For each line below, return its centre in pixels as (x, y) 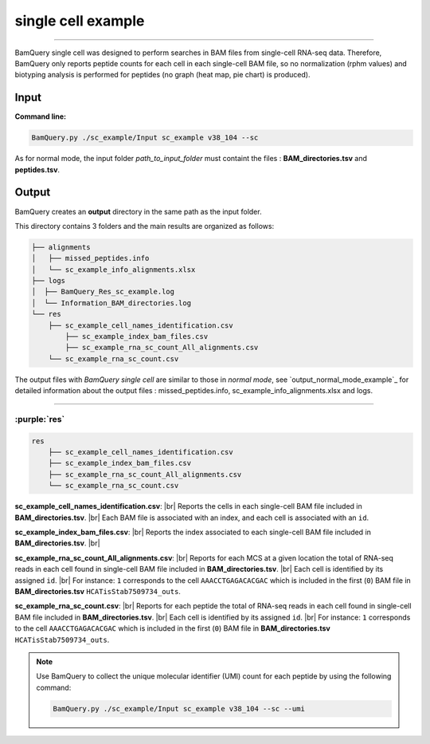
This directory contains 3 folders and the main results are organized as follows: (145, 226)
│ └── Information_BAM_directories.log (111, 303)
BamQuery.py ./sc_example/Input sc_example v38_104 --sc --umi (179, 709)
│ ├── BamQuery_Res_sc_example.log (103, 292)
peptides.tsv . (37, 169)
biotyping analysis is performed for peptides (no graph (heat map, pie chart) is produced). (162, 75)
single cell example (80, 21)
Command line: (41, 116)
